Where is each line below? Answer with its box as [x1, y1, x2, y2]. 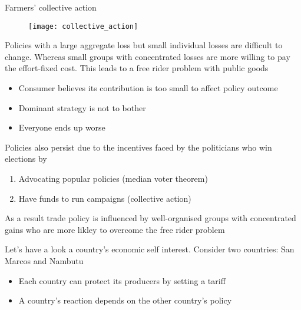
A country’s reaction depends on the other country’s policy [18, 294, 232, 306]
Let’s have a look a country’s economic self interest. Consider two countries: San [5, 243, 295, 255]
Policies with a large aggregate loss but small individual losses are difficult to [5, 39, 283, 51]
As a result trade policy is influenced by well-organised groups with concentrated [5, 212, 296, 224]
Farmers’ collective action [5, 1, 97, 13]
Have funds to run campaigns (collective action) [18, 192, 191, 204]
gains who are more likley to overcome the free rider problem [5, 223, 225, 235]
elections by [5, 152, 47, 165]
